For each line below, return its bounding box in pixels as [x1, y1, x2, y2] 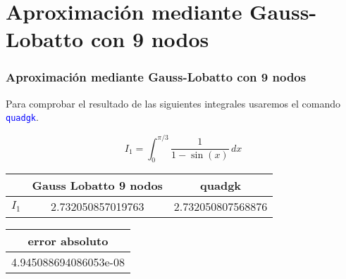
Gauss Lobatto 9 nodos [32, 177, 163, 194]
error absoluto [27, 233, 109, 249]
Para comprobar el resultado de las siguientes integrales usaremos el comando [6, 96, 340, 110]
